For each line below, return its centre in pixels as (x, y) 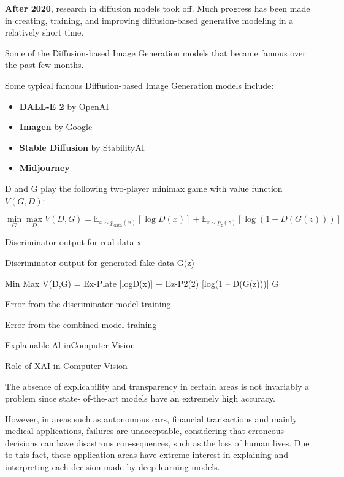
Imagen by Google (56, 127)
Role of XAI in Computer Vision (66, 365)
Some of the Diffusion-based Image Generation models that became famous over (155, 52)
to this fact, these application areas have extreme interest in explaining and (147, 455)
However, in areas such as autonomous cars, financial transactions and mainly (151, 418)
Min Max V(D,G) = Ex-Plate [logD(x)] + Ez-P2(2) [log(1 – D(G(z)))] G (142, 283)
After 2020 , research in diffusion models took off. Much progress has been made (158, 8)
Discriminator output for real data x (73, 242)
